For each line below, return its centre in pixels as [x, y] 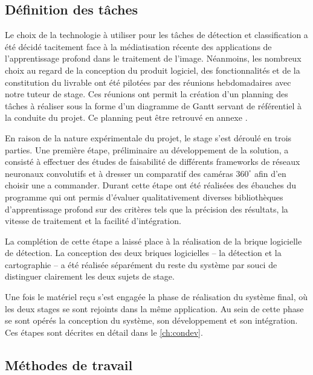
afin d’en [270, 173]
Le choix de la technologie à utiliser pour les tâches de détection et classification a [156, 35]
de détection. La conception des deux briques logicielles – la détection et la [143, 253]
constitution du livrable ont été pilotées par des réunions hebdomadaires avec [148, 82]
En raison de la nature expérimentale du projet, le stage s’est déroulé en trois [148, 137]
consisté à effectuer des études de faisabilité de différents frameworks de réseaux [153, 162]
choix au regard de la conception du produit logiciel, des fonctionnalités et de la [153, 70]
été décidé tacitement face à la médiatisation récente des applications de [138, 46]
